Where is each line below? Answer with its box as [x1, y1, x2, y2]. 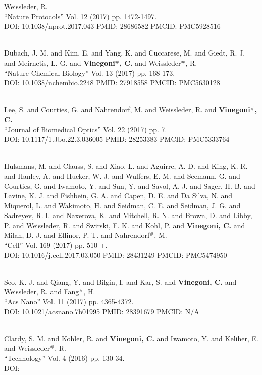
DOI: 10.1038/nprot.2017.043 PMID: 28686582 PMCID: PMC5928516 [4, 21, 221, 31]
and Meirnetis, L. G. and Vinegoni [4, 57, 115, 68]
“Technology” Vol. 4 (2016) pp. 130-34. [4, 353, 125, 363]
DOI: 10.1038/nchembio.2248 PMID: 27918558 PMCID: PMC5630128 [4, 77, 220, 88]
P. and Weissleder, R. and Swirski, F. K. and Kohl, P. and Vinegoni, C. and [4, 220, 245, 230]
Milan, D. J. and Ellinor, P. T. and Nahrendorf [4, 230, 150, 240]
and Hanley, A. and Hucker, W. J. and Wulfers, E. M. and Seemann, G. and [4, 170, 240, 181]
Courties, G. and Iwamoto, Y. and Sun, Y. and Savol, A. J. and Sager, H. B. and [4, 180, 255, 191]
